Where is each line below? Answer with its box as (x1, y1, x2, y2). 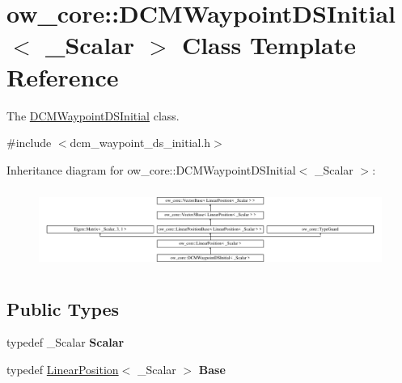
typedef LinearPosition (6, 361, 119, 378)
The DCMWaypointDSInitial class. (6, 107, 180, 124)
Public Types (6, 296, 120, 321)
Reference (6, 60, 119, 93)
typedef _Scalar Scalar (6, 334, 125, 351)
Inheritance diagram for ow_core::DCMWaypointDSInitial (6, 161, 296, 178)
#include (6, 134, 52, 151)
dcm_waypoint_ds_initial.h (70, 134, 211, 151)
